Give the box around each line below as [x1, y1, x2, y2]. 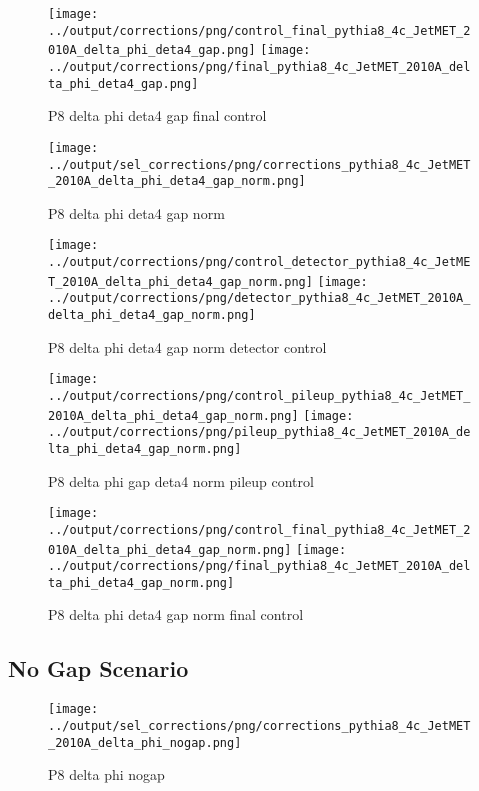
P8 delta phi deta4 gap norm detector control [48, 336, 327, 357]
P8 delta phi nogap [48, 764, 165, 785]
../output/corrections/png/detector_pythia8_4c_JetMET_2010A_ [48, 291, 471, 306]
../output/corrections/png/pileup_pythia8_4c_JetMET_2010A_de [48, 425, 471, 440]
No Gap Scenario [8, 653, 189, 684]
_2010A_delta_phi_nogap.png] [48, 735, 242, 750]
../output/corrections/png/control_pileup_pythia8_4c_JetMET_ [48, 388, 471, 403]
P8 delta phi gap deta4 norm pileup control [48, 470, 314, 491]
